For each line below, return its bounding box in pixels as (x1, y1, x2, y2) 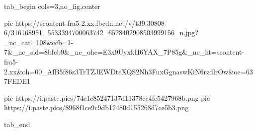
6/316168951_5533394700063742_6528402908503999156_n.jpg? (4, 27, 198, 38)
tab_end (4, 119, 30, 129)
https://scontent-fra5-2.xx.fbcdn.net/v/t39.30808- (15, 17, 167, 28)
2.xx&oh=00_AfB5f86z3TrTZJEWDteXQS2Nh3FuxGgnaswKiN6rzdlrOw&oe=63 (4, 66, 253, 76)
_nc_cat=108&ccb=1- (4, 37, 74, 47)
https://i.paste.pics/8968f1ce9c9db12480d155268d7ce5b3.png (4, 102, 189, 113)
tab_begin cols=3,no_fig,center (4, 1, 100, 11)
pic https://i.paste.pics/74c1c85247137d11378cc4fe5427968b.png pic (4, 92, 210, 103)
